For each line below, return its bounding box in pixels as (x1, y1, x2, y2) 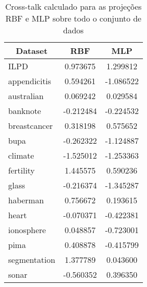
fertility (8, 164, 35, 176)
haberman (8, 194, 44, 206)
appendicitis (8, 75, 52, 87)
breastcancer (8, 120, 53, 131)
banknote (8, 105, 41, 117)
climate (8, 149, 34, 161)
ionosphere (8, 224, 46, 236)
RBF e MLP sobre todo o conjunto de (5, 12, 141, 24)
